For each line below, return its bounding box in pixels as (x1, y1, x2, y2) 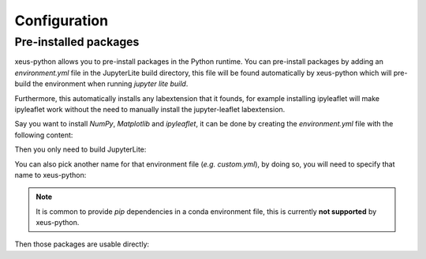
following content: (14, 130, 73, 140)
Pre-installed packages (14, 35, 140, 49)
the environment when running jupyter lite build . (32, 79, 189, 88)
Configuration (14, 12, 109, 29)
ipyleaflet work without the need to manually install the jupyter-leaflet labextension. (14, 104, 286, 114)
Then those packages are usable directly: (14, 239, 150, 249)
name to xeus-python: (14, 170, 87, 179)
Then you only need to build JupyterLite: (14, 145, 147, 154)
